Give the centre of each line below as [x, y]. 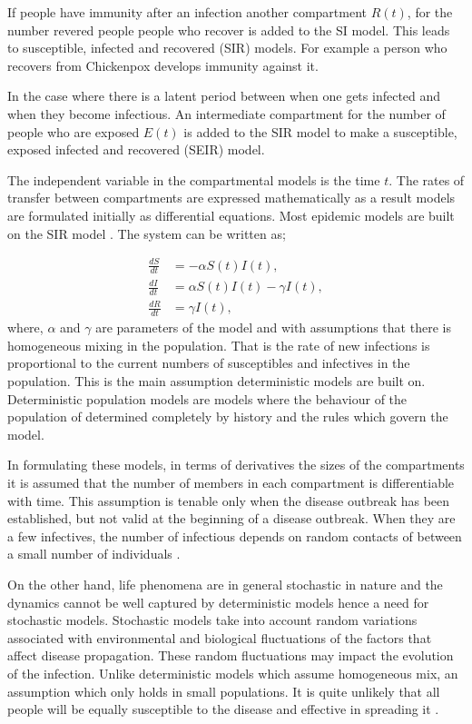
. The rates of [427, 179]
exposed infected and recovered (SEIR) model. [136, 149]
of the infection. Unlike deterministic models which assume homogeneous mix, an [233, 673]
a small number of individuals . [94, 554]
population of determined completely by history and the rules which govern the [228, 417]
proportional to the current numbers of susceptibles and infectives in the [209, 363]
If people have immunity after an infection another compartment [187, 12]
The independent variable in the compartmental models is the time [194, 179]
